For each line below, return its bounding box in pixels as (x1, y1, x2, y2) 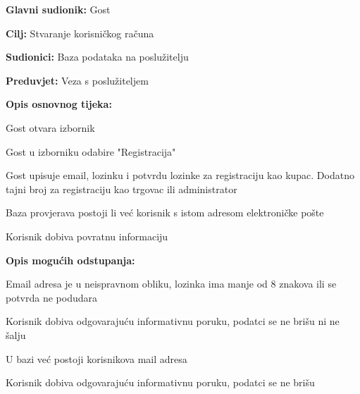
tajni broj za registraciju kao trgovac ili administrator (6, 181, 237, 196)
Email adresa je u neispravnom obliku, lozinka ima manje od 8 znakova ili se (6, 276, 337, 291)
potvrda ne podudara (6, 290, 98, 304)
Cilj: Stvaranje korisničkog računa (6, 25, 154, 40)
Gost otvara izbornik (6, 120, 95, 135)
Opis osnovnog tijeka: (6, 97, 112, 111)
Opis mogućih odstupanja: (6, 252, 135, 267)
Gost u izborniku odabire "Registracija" (6, 144, 176, 159)
